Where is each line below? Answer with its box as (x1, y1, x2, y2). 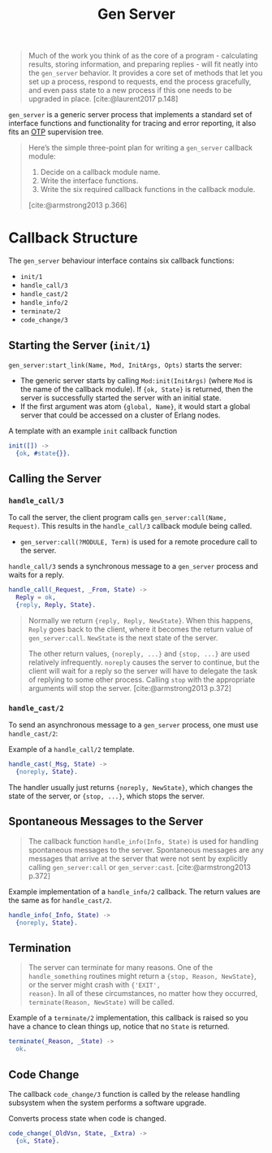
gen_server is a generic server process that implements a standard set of (8, 110, 253, 120)
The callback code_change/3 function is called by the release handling (8, 1089, 240, 1098)
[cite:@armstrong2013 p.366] (28, 200, 127, 210)
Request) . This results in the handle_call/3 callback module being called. (8, 522, 253, 531)
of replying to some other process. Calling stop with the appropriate (28, 675, 256, 684)
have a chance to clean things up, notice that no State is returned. (8, 1022, 230, 1032)
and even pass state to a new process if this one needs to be (28, 85, 232, 95)
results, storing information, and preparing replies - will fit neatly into (28, 59, 258, 69)
